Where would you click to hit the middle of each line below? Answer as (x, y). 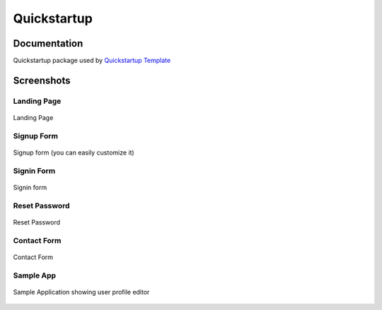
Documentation (48, 43)
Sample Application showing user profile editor (81, 292)
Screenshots (42, 80)
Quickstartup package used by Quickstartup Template (92, 61)
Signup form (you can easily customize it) (74, 153)
